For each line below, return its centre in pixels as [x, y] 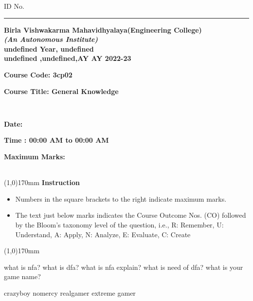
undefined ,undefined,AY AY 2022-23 [68, 58]
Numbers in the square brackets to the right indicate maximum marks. [121, 198]
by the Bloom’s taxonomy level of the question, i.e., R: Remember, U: [119, 224]
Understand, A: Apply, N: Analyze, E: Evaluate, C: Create [103, 234]
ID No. [14, 6]
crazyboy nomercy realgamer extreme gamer [70, 292]
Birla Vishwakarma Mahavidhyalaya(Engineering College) [103, 29]
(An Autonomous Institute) [51, 39]
